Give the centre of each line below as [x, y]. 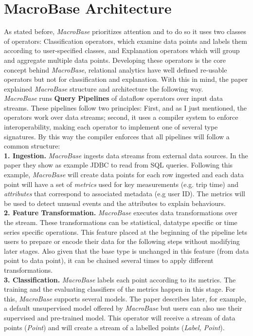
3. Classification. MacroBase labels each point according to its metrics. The [120, 279]
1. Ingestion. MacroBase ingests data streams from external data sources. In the [126, 155]
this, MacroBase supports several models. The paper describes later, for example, [125, 298]
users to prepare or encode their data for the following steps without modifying [122, 241]
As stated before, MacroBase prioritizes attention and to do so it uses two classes [125, 31]
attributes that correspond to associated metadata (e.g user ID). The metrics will [125, 194]
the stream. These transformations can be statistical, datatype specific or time [121, 222]
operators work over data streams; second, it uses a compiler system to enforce [121, 117]
